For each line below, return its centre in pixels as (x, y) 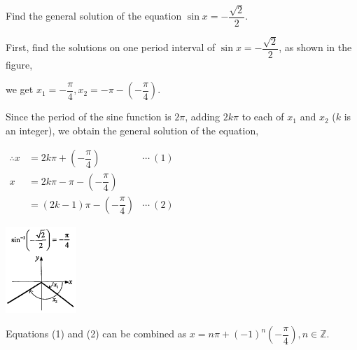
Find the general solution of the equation (94, 16)
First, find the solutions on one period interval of (111, 47)
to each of (263, 117)
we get (20, 89)
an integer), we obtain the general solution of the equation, (132, 130)
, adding (203, 117)
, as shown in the (315, 47)
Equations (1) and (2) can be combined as (96, 334)
